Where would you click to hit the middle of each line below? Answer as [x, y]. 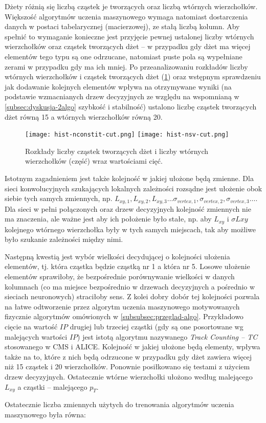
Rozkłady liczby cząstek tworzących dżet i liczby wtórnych [117, 151]
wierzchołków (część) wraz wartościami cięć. [94, 161]
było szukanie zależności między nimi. [64, 239]
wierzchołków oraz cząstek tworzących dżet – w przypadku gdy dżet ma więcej [128, 46]
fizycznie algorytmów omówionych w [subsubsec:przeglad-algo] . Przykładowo [124, 316]
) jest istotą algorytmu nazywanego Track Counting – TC [168, 336]
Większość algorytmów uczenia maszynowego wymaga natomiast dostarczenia [126, 16]
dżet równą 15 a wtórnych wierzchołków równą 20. [84, 116]
